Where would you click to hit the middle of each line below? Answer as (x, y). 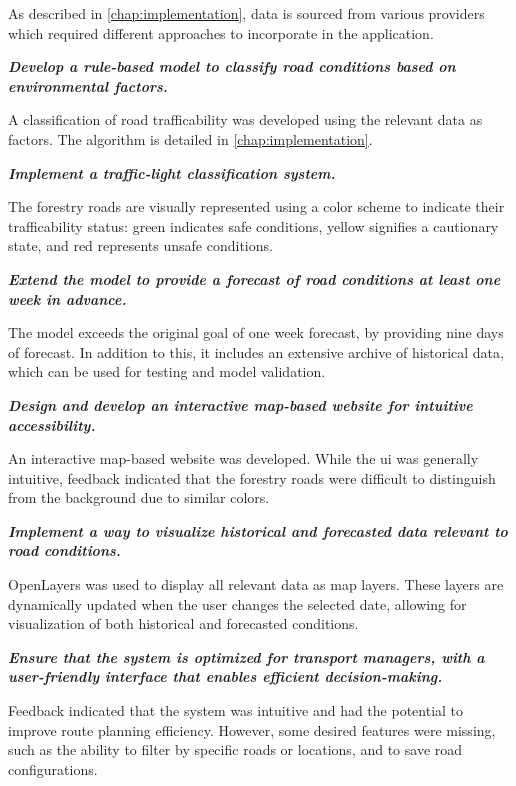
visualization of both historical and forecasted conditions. (183, 623)
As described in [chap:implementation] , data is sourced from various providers (246, 13)
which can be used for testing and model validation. (167, 371)
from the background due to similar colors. (139, 497)
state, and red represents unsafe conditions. (140, 245)
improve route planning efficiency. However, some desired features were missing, (252, 729)
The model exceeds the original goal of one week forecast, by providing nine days (256, 332)
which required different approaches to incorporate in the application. (221, 32)
